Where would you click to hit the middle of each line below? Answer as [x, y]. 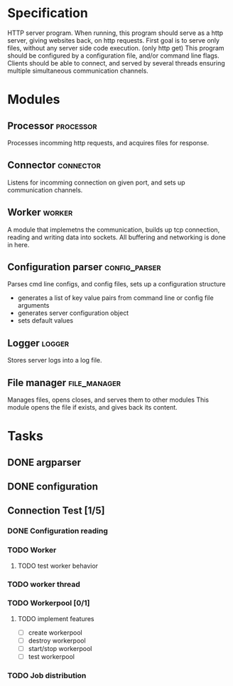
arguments [33, 306]
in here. [18, 244]
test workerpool [51, 656]
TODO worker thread [44, 584]
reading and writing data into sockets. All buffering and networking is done [116, 237]
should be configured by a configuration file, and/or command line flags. [114, 56]
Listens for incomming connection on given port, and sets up [97, 182]
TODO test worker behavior [58, 566]
